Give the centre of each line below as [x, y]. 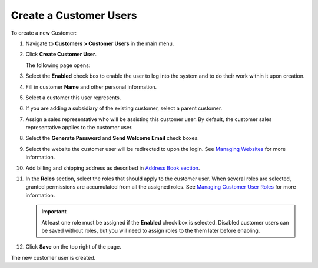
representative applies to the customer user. [79, 128]
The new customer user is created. [53, 257]
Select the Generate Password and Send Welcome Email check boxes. [112, 138]
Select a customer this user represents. [73, 98]
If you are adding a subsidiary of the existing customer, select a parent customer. [124, 108]
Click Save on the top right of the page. [74, 247]
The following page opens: [58, 65]
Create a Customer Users [74, 15]
